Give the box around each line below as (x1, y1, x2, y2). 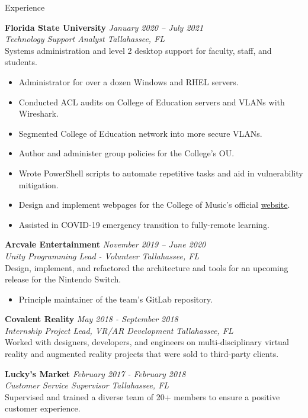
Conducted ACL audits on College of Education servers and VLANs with (18, 95, 285, 108)
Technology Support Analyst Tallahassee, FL (5, 33, 165, 45)
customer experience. (5, 402, 81, 414)
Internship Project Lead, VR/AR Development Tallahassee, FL (5, 324, 233, 336)
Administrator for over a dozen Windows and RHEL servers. (18, 75, 239, 88)
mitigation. (18, 178, 59, 191)
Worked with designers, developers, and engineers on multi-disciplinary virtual (5, 336, 289, 348)
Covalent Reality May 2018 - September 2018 (5, 313, 178, 325)
